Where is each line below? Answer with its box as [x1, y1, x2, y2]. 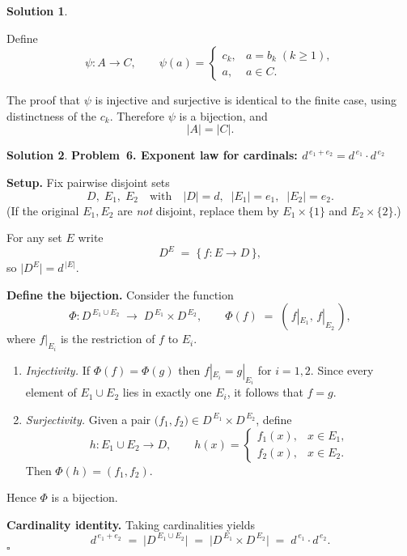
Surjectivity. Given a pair [25, 410, 151, 427]
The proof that [6, 91, 81, 108]
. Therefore [109, 107, 165, 124]
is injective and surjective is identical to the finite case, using [95, 91, 397, 108]
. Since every [310, 361, 374, 378]
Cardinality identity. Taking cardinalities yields [6, 516, 256, 533]
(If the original [6, 202, 79, 219]
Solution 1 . [6, 2, 68, 19]
